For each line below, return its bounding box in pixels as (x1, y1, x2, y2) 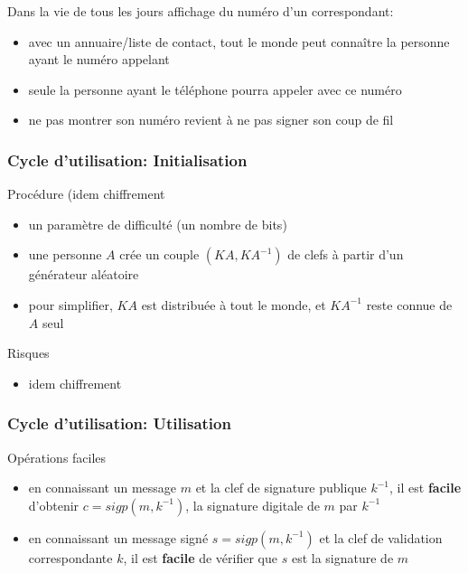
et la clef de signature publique (195, 478, 367, 497)
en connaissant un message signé (28, 528, 209, 547)
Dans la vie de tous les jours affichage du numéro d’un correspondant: (7, 2, 394, 20)
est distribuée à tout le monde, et (141, 295, 326, 314)
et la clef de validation (319, 528, 443, 547)
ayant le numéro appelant (28, 50, 170, 69)
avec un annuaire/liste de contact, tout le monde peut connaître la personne (28, 32, 450, 51)
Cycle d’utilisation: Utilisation (7, 412, 231, 435)
